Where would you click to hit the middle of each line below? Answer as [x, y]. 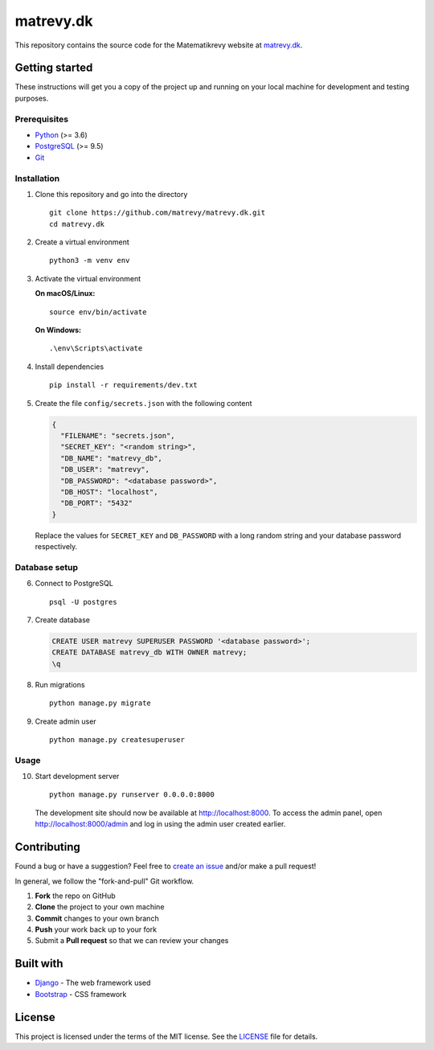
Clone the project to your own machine [100, 907]
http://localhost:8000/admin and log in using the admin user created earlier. [160, 824]
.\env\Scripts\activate [96, 349]
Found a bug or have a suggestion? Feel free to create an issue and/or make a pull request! [166, 866]
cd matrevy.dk [77, 224]
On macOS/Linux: [65, 293]
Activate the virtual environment [88, 278]
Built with [39, 964]
